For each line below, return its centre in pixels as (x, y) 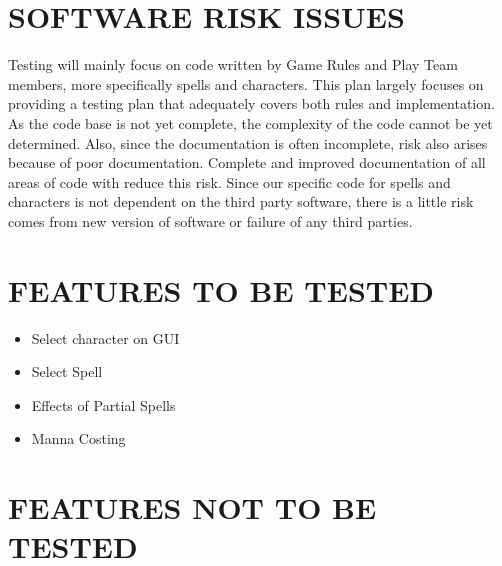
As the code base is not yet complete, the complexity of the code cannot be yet (250, 122)
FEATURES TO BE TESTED (221, 289)
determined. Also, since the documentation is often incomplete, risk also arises (248, 142)
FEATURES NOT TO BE (192, 507)
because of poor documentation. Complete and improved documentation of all (247, 162)
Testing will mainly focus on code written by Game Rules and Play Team (233, 64)
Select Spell (67, 371)
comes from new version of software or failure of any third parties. (210, 220)
